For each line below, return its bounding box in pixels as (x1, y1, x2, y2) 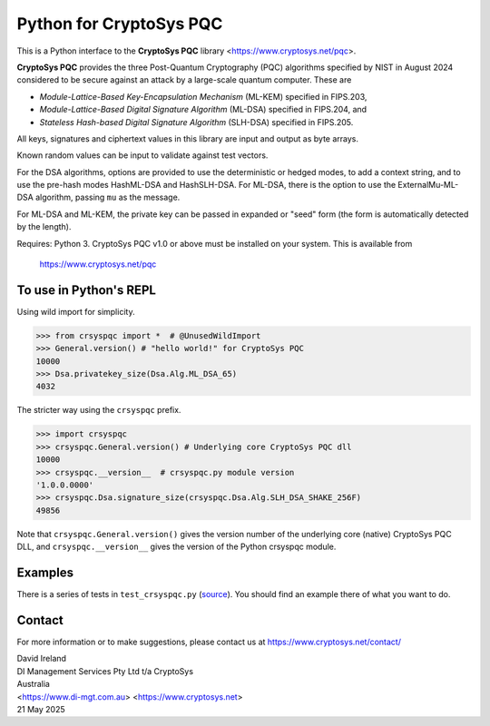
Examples (16, 564, 74, 580)
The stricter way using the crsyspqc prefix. (16, 405, 181, 416)
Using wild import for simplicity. (16, 306, 135, 317)
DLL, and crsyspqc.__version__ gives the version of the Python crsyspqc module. (16, 541, 337, 553)
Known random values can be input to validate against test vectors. (16, 150, 269, 161)
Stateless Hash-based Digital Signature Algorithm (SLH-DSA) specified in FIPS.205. (39, 116, 354, 127)
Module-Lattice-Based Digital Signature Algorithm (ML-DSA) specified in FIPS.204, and (39, 104, 367, 115)
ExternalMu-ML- (397, 180, 459, 191)
